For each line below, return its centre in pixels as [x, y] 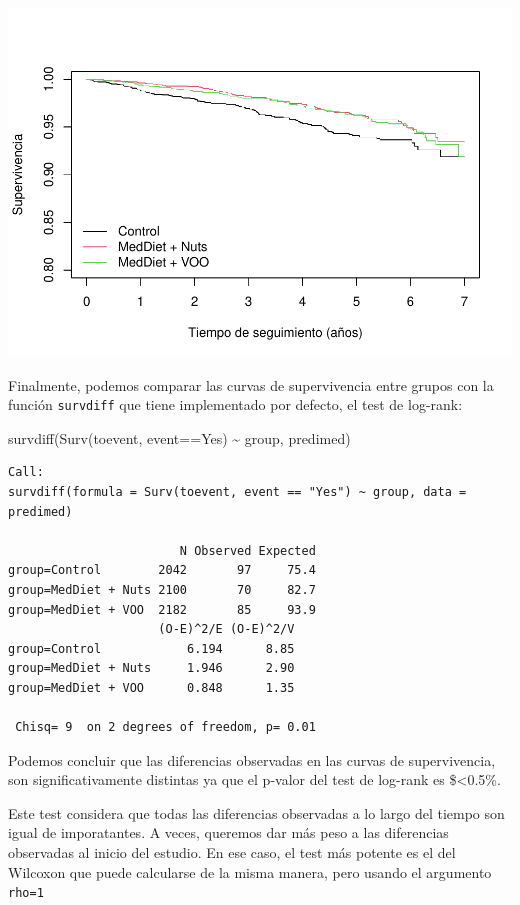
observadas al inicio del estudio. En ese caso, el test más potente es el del [232, 852]
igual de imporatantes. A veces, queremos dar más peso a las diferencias [228, 832]
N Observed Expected [247, 550]
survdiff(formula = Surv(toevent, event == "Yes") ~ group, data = [237, 491]
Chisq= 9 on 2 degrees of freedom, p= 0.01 [165, 727]
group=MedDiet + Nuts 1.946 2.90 [151, 668]
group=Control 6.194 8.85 [151, 648]
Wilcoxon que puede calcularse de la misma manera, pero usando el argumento [250, 871]
